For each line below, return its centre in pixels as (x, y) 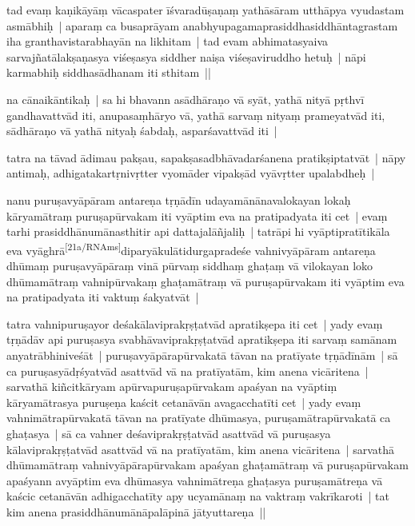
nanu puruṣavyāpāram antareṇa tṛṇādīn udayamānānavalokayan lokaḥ (179, 199)
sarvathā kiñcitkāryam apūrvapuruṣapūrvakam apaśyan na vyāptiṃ (172, 387)
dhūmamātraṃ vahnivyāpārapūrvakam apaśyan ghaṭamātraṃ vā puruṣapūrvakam (207, 465)
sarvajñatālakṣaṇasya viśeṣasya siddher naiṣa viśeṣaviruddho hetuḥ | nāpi (186, 56)
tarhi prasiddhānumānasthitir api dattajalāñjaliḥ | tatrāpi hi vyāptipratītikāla (198, 231)
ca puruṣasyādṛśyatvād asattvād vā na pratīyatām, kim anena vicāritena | (188, 371)
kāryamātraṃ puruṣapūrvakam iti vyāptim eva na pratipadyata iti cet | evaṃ (197, 215)
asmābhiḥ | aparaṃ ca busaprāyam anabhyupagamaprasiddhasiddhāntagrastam (202, 25)
